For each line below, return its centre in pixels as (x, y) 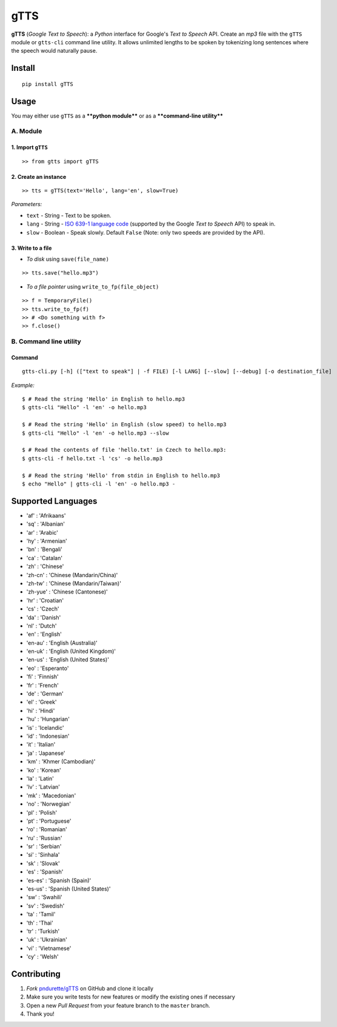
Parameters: (27, 204)
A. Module (27, 132)
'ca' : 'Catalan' (45, 558)
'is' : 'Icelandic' (45, 728)
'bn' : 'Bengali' (45, 549)
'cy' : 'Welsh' (42, 957)
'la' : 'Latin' (40, 778)
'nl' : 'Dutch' (42, 626)
